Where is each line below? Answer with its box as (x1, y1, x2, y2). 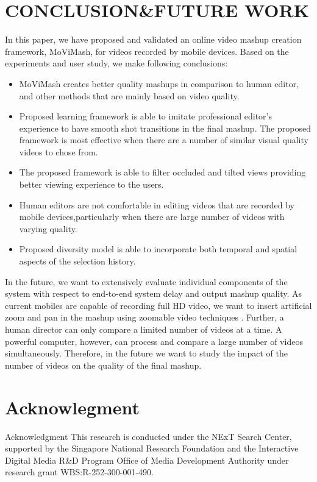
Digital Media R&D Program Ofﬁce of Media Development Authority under (5, 453, 289, 466)
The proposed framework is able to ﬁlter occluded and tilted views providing (19, 166, 306, 179)
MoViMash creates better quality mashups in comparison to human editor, (19, 77, 299, 90)
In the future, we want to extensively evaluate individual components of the (5, 275, 288, 288)
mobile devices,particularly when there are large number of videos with (19, 210, 285, 223)
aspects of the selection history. (19, 255, 136, 268)
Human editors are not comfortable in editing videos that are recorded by (19, 198, 294, 211)
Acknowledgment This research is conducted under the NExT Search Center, (5, 430, 292, 442)
